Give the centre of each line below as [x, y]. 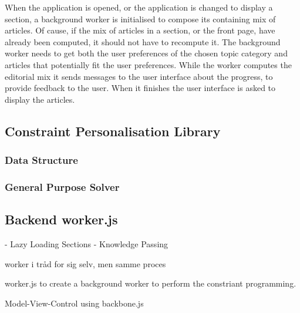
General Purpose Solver [62, 186]
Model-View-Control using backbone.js [74, 303]
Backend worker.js [61, 219]
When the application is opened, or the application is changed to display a [139, 7]
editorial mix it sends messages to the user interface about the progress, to [139, 76]
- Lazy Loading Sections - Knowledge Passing [87, 244]
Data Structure [41, 160]
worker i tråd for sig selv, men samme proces [85, 263]
